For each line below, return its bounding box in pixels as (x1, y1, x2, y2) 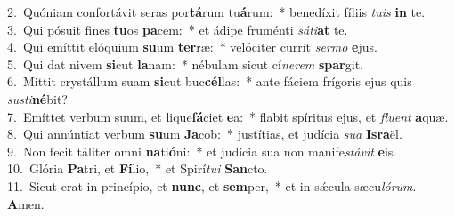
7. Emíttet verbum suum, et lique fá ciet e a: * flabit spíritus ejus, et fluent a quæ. (7, 107, 449, 125)
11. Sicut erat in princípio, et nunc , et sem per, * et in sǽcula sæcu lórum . (7, 176, 417, 195)
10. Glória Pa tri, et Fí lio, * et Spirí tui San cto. (7, 159, 268, 178)
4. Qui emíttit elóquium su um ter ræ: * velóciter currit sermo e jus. (7, 37, 378, 56)
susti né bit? (7, 89, 68, 108)
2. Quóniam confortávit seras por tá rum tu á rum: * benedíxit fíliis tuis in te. (7, 3, 426, 20)
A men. (7, 194, 45, 212)
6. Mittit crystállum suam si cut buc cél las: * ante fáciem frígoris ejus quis (7, 72, 412, 91)
